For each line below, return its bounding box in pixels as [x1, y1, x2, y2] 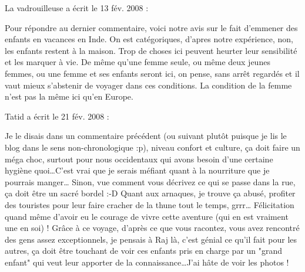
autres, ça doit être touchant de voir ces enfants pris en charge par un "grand [5, 244, 283, 257]
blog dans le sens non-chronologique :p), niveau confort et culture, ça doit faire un [5, 141, 300, 153]
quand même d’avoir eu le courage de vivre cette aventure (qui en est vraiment [5, 210, 289, 222]
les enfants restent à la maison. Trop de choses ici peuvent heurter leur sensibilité [5, 44, 297, 56]
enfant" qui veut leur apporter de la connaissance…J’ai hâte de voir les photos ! [5, 256, 289, 268]
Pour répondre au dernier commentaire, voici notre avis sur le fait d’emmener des [5, 21, 298, 33]
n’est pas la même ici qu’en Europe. [5, 90, 133, 103]
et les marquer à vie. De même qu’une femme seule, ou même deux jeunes [5, 56, 270, 68]
